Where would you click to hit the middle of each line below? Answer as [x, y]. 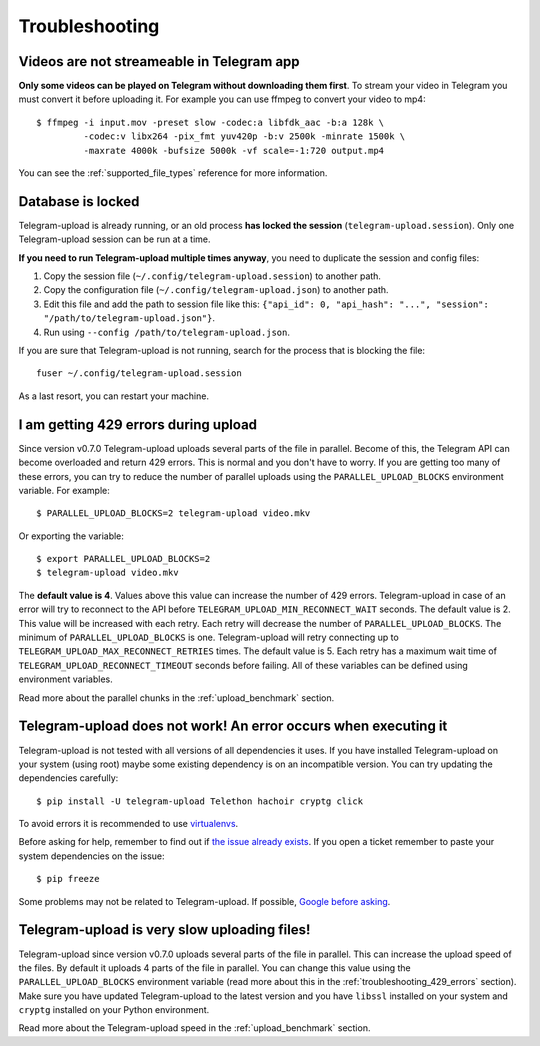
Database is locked [79, 201]
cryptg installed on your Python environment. [114, 1010]
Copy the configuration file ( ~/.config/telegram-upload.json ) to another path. [216, 290]
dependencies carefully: [68, 778]
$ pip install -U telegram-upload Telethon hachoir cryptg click [200, 801]
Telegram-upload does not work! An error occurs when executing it [233, 726]
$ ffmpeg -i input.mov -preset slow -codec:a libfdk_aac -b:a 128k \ [210, 122]
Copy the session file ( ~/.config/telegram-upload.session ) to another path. [212, 276]
